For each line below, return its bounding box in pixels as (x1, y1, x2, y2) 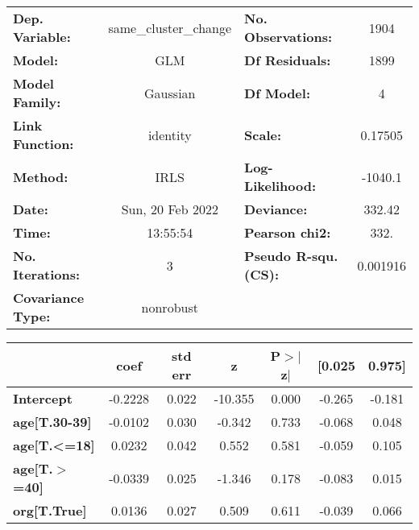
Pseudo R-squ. (244, 246, 338, 265)
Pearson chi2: (244, 223, 331, 242)
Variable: (13, 27, 71, 46)
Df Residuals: (244, 51, 331, 69)
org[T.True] (13, 501, 87, 520)
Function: (13, 135, 74, 153)
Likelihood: (244, 176, 317, 195)
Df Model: (244, 83, 310, 102)
